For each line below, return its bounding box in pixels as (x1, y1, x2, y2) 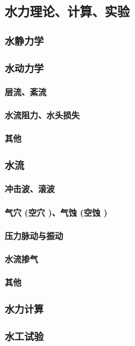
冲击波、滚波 (5, 183, 55, 195)
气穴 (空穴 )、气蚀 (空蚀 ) (5, 206, 108, 218)
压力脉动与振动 (5, 229, 63, 241)
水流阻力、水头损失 (5, 109, 80, 121)
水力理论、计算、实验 (5, 2, 130, 20)
